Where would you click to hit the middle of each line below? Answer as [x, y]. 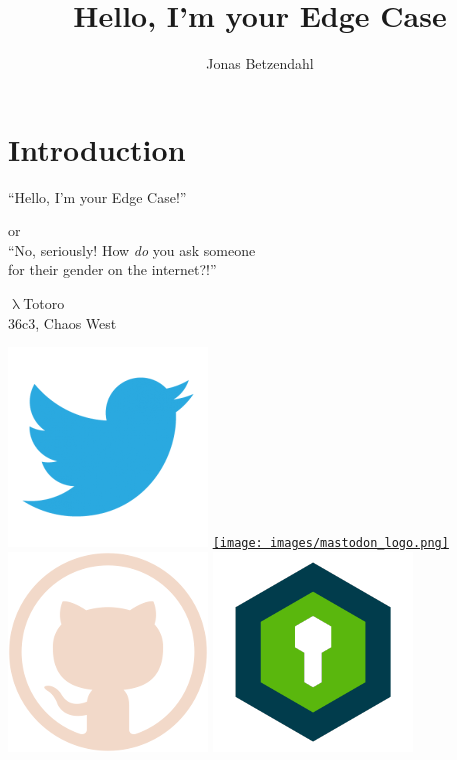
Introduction [97, 148]
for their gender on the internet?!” [112, 269]
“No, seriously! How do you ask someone [132, 249]
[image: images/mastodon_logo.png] [330, 543]
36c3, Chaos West [62, 322]
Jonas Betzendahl [260, 63]
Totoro [44, 303]
